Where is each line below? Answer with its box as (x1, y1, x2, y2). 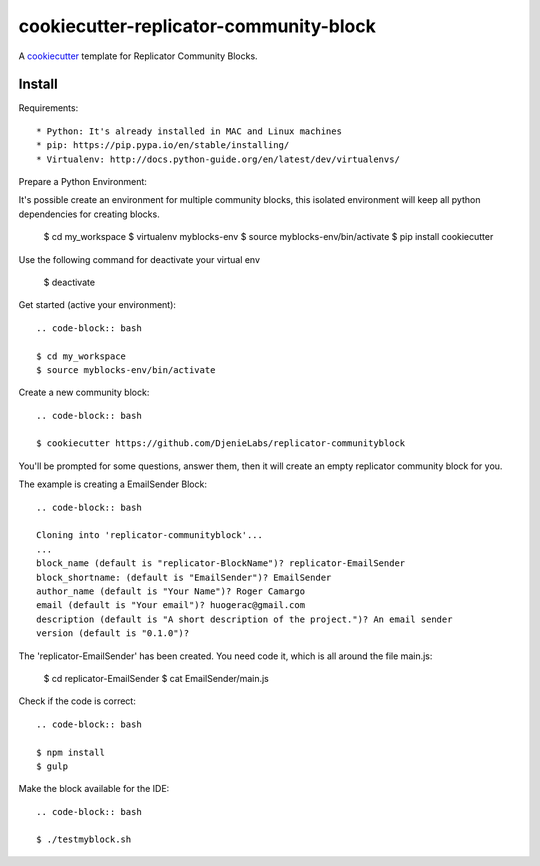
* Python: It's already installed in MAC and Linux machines (36, 125, 342, 137)
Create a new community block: (18, 386, 150, 399)
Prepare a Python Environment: (18, 176, 147, 188)
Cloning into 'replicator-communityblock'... (36, 530, 264, 541)
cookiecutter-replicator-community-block (18, 15, 377, 37)
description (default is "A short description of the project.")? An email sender (36, 613, 453, 625)
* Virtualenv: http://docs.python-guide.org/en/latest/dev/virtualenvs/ (36, 153, 400, 165)
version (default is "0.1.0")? (36, 628, 190, 639)
